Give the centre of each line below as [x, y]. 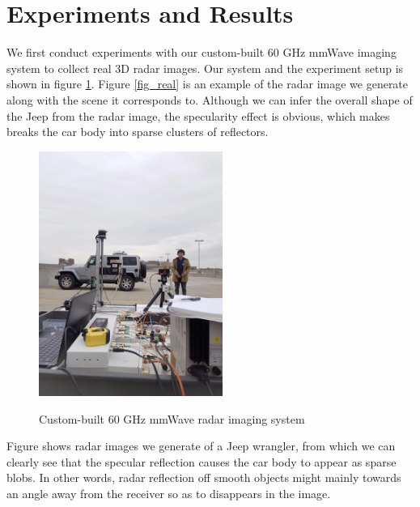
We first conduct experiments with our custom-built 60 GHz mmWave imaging [202, 52]
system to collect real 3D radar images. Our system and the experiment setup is [205, 68]
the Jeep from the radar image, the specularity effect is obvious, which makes [198, 115]
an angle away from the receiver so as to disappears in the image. [169, 494]
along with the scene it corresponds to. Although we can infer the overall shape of [210, 99]
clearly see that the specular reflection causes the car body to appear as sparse [202, 461]
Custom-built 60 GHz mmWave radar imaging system [172, 418]
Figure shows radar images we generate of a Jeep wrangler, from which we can [201, 446]
